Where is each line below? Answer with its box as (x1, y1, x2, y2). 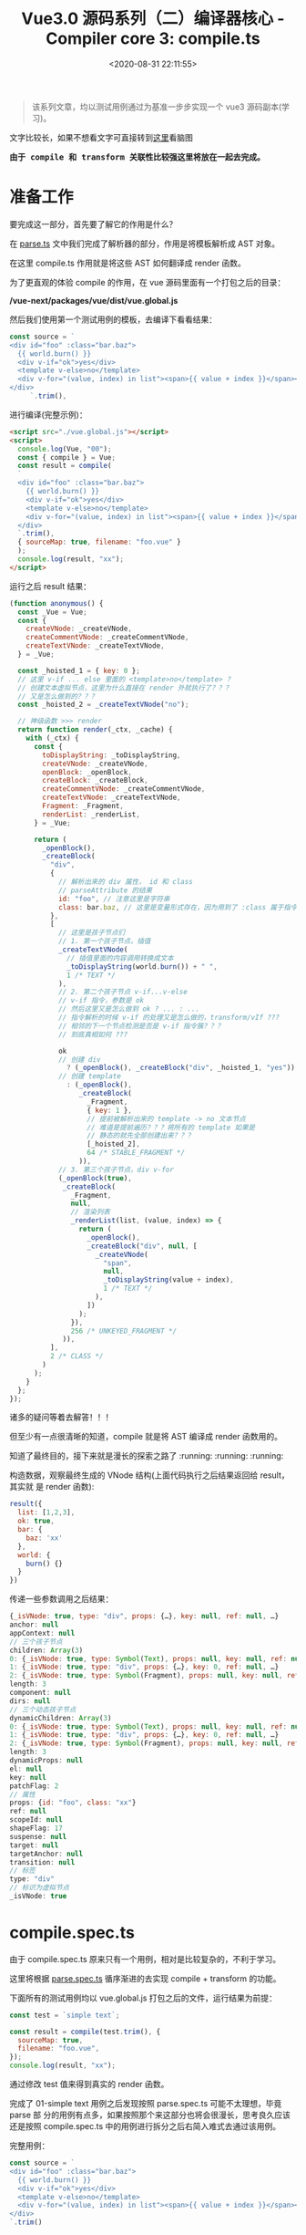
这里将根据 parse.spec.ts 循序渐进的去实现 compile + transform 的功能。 (9, 1972, 281, 1984)
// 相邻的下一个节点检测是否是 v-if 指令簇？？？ (57, 1021, 225, 1031)
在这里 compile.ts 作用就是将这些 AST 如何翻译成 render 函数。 (9, 257, 246, 268)
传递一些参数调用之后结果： (9, 1594, 114, 1605)
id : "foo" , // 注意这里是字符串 (57, 894, 170, 903)
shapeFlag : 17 (9, 1824, 64, 1833)
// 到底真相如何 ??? (57, 1030, 128, 1039)
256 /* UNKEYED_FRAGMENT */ (70, 1326, 178, 1336)
